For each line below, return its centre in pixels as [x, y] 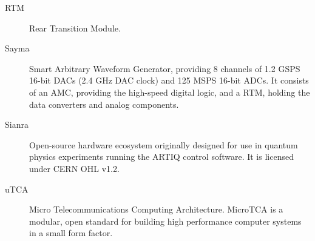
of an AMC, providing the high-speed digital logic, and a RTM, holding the [170, 92]
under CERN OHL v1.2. [74, 168]
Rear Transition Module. [75, 28]
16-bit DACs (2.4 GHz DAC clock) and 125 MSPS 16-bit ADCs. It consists [169, 80]
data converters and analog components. [104, 104]
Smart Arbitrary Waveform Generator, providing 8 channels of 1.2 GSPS [165, 68]
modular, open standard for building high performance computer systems [165, 221]
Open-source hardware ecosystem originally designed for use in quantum [164, 144]
